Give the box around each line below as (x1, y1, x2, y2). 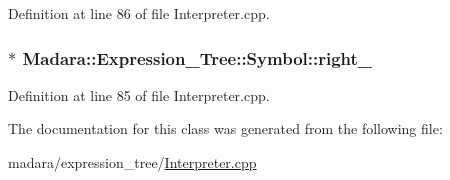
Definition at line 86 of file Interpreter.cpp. (8, 3, 270, 23)
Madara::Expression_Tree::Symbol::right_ (22, 45, 373, 70)
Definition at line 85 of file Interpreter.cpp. (8, 84, 270, 105)
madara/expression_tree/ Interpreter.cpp (8, 152, 257, 172)
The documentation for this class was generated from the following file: (8, 118, 443, 139)
